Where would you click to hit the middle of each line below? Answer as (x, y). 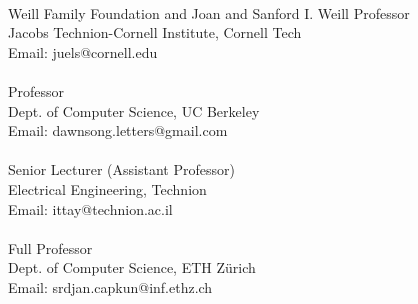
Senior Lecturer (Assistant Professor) (121, 169)
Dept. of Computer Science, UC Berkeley (134, 110)
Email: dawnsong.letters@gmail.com (118, 130)
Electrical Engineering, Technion (107, 188)
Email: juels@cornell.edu (83, 51)
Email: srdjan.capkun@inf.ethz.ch (110, 286)
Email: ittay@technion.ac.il (90, 208)
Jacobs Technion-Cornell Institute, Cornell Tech (155, 32)
